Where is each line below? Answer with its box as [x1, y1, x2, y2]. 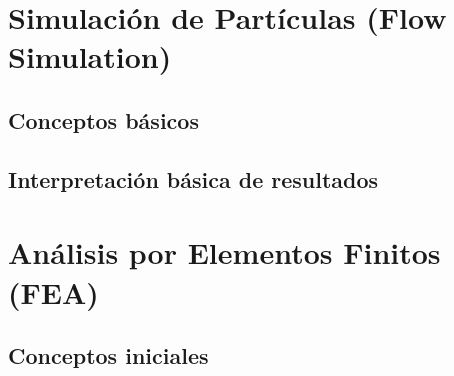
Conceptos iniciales [8, 340, 209, 371]
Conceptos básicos [8, 104, 199, 135]
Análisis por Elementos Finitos [8, 232, 441, 273]
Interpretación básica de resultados [8, 163, 379, 194]
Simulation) [8, 36, 172, 77]
